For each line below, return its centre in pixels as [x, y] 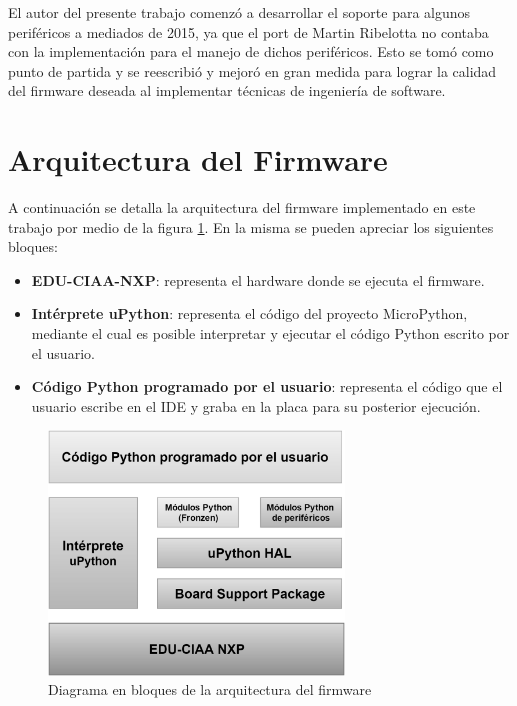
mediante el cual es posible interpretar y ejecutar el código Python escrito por [270, 333]
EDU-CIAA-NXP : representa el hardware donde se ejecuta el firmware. [258, 279]
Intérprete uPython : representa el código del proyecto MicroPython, [249, 313]
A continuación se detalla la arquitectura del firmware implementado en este [242, 207]
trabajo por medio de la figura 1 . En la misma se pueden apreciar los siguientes [251, 226]
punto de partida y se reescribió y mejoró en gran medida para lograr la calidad [252, 70]
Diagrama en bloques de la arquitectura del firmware [210, 689]
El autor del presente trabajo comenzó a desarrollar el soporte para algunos [239, 12]
